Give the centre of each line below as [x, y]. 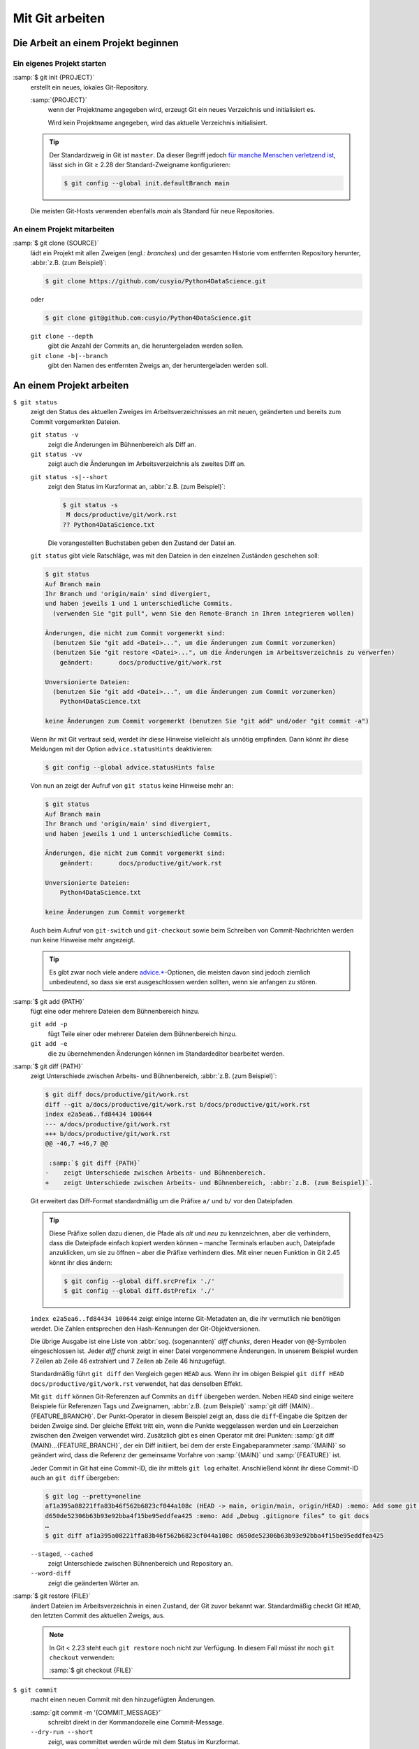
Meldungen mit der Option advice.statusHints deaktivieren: [122, 749]
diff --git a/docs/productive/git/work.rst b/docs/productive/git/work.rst [178, 1104]
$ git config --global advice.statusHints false [130, 767]
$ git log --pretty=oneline [93, 1496]
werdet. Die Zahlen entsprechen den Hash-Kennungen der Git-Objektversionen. [145, 1329]
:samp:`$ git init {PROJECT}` [54, 78]
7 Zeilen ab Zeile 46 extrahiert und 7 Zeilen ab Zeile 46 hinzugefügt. [128, 1361]
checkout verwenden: [82, 1657]
